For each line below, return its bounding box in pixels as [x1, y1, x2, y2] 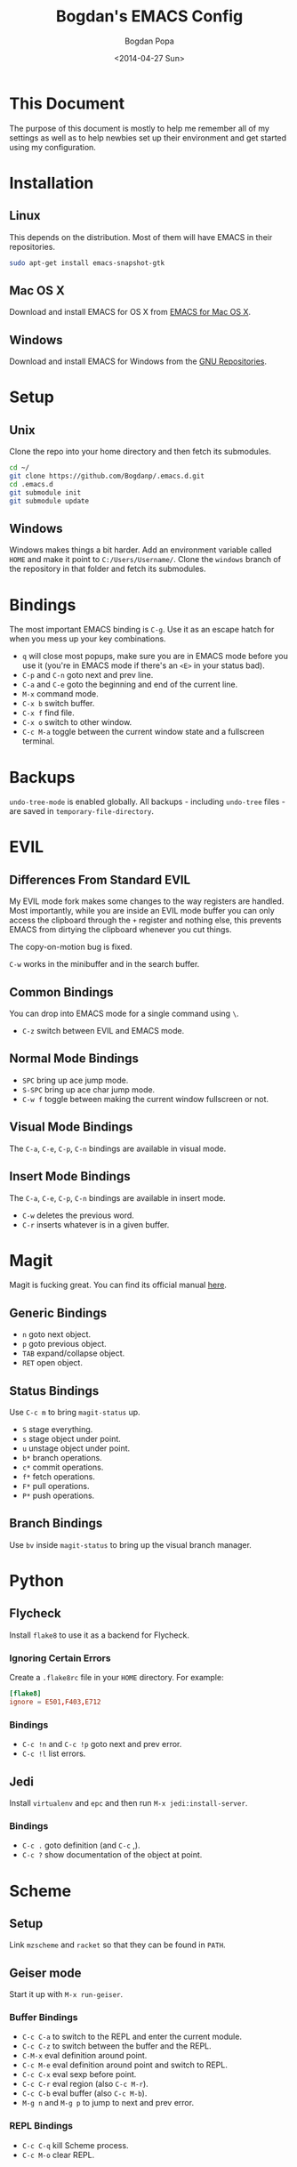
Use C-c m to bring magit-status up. [9, 1407, 140, 1418]
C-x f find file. [21, 707, 76, 718]
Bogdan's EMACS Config [55, 6, 244, 27]
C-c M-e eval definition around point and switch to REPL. [21, 2059, 229, 2070]
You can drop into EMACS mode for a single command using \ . [9, 1008, 239, 1019]
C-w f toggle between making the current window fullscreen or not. [21, 1093, 269, 1104]
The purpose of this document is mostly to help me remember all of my [9, 123, 269, 133]
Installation [9, 173, 94, 193]
